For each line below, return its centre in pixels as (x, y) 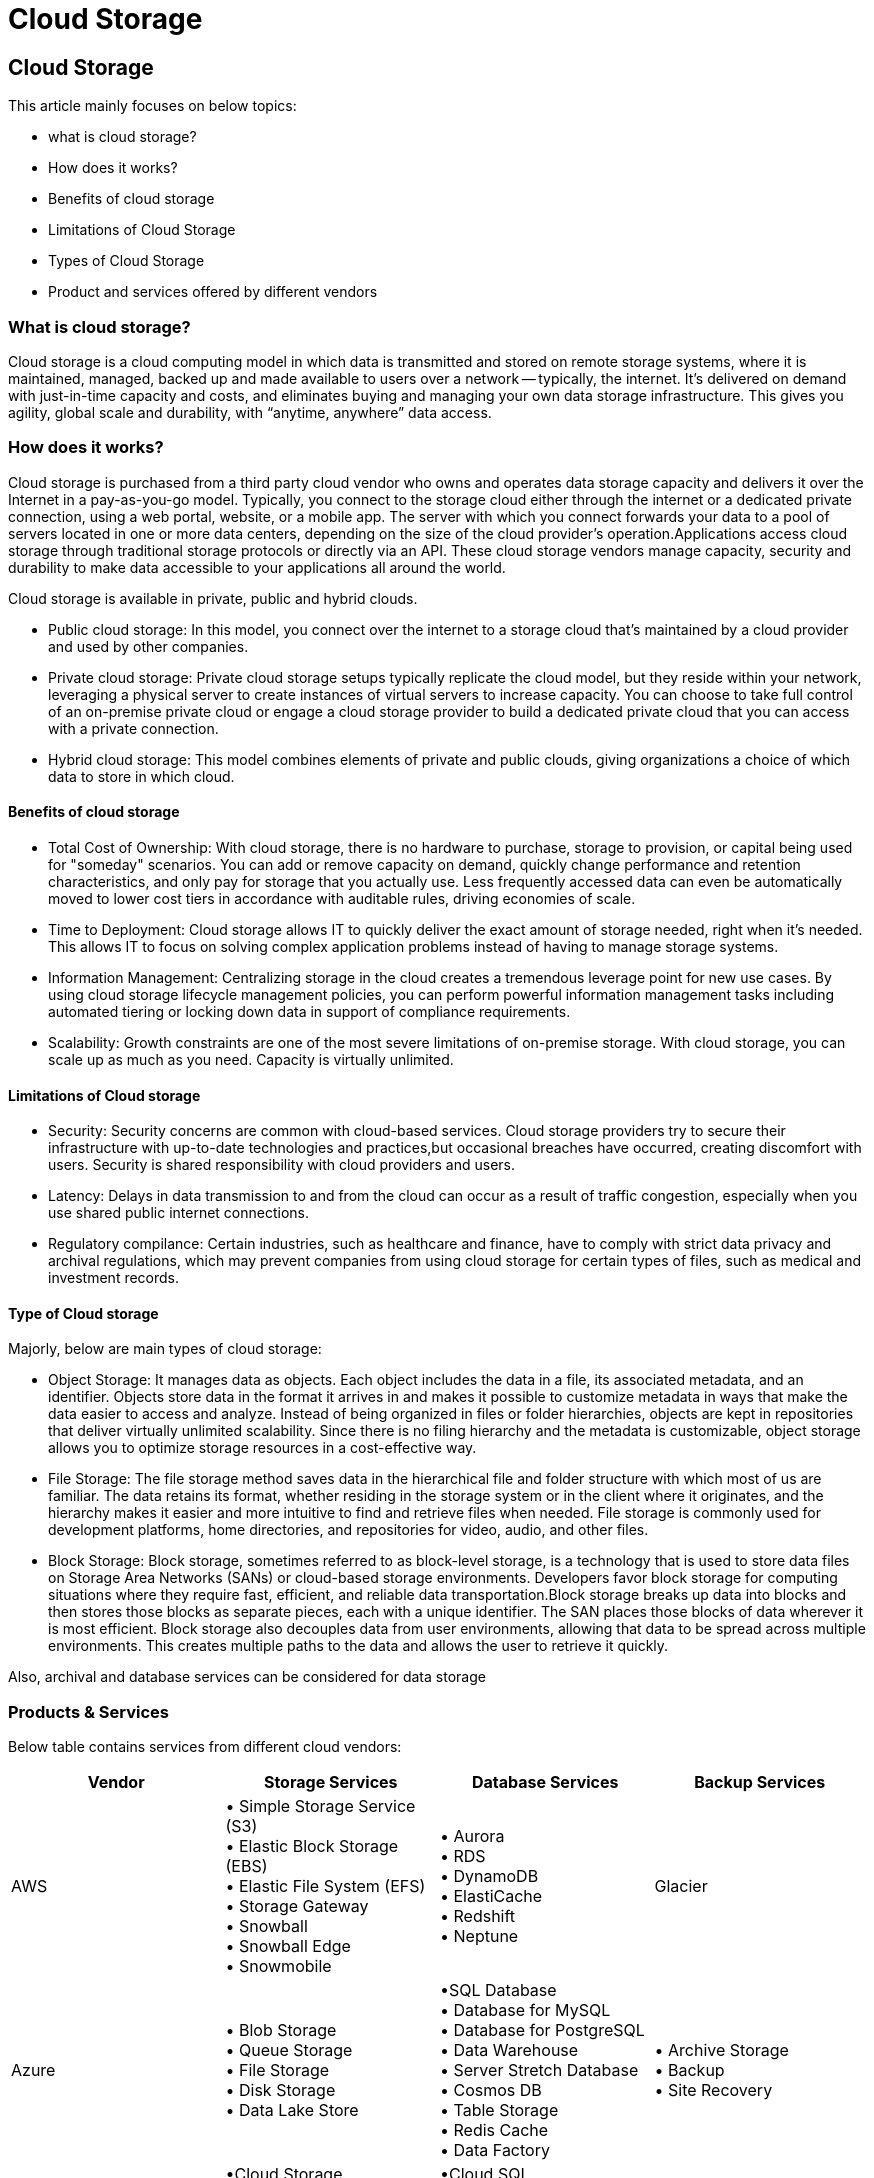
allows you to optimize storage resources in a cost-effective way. (262, 1448)
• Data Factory (495, 2150)
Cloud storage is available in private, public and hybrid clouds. (213, 598)
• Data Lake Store (292, 2110)
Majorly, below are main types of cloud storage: (165, 1349)
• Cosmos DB (491, 2090)
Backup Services (760, 1782)
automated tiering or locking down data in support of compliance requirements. (309, 1011)
